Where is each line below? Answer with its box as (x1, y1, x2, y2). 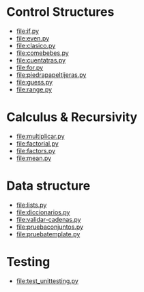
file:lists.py (16, 201, 47, 209)
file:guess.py (16, 78, 53, 86)
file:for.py (16, 63, 44, 71)
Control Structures (6, 4, 115, 20)
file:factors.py (16, 146, 56, 155)
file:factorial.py (16, 139, 59, 148)
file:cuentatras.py (16, 56, 66, 64)
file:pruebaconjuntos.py (16, 223, 83, 231)
